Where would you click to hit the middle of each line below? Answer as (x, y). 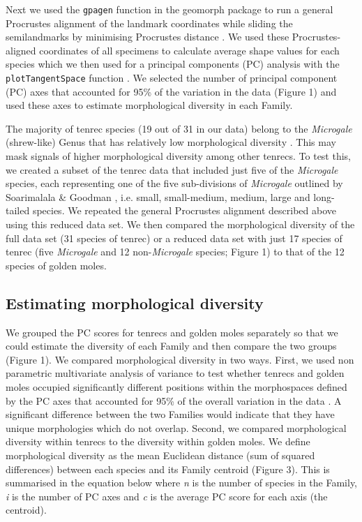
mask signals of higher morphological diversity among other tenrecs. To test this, (178, 156)
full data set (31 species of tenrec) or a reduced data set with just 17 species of (174, 238)
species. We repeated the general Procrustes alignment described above (184, 210)
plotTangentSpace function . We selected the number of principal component (172, 78)
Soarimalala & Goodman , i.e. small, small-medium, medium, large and (158, 196)
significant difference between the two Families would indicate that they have (170, 414)
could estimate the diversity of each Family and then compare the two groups (171, 346)
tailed (18, 210)
